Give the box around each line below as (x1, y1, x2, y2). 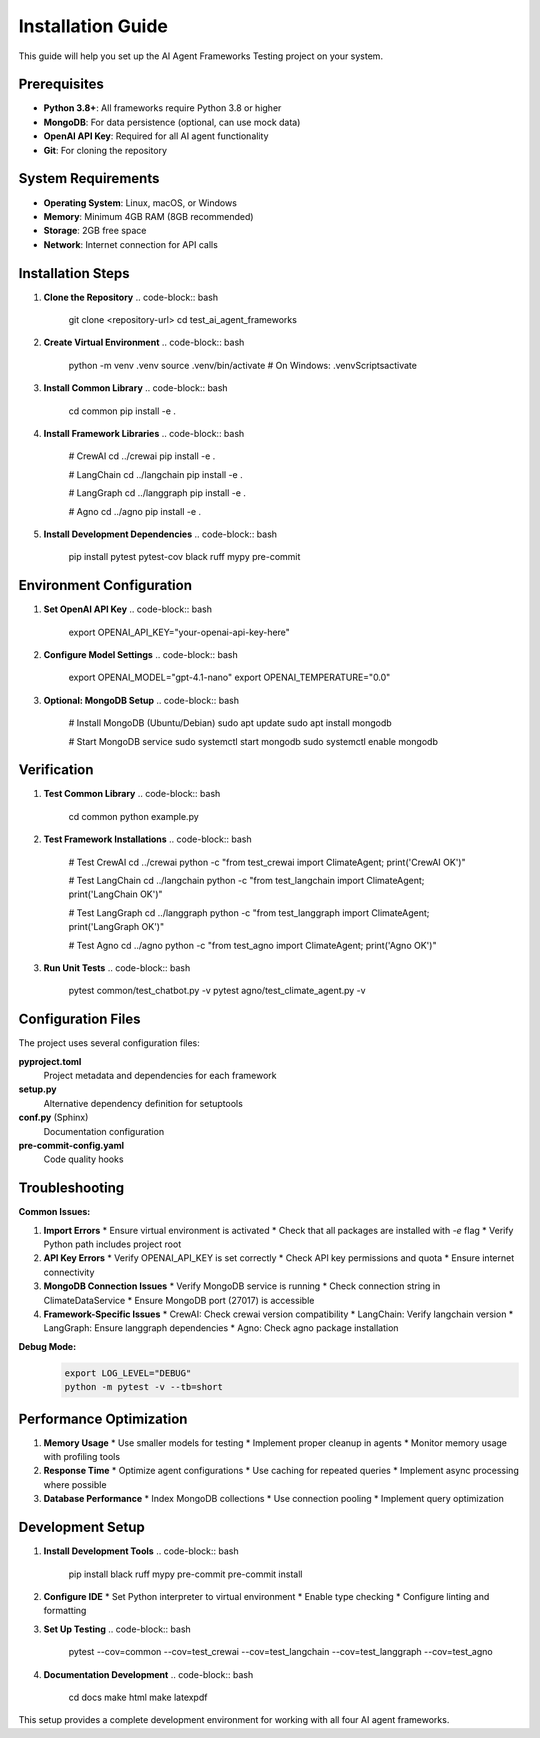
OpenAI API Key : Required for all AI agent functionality (43, 130, 269, 142)
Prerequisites (18, 76, 104, 93)
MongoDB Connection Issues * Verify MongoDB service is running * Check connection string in (43, 1280, 441, 1292)
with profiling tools (43, 1451, 120, 1463)
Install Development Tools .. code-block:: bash (43, 1545, 239, 1557)
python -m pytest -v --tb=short (64, 1381, 224, 1393)
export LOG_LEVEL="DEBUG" (64, 1367, 192, 1379)
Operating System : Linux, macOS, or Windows (43, 196, 237, 209)
